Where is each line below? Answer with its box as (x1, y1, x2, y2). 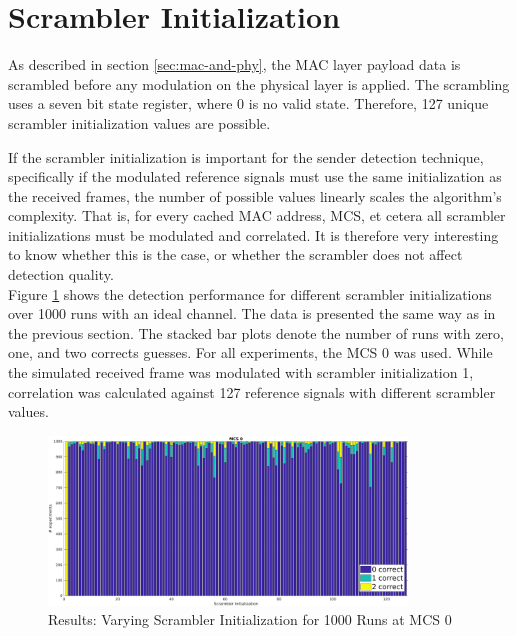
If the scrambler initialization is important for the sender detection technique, (8, 146, 484, 167)
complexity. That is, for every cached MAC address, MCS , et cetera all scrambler (8, 205, 506, 226)
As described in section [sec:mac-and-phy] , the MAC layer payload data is (8, 54, 461, 75)
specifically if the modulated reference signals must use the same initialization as (8, 166, 502, 187)
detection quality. (8, 264, 114, 285)
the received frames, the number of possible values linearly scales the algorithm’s (8, 185, 502, 206)
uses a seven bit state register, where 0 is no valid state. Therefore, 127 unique (8, 93, 489, 114)
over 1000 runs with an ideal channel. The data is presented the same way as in (8, 303, 496, 324)
